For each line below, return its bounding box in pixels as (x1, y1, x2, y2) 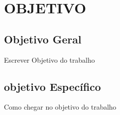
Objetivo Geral (4, 31, 82, 46)
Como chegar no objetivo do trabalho (4, 102, 117, 112)
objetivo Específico (4, 78, 101, 94)
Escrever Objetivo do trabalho (4, 54, 95, 65)
